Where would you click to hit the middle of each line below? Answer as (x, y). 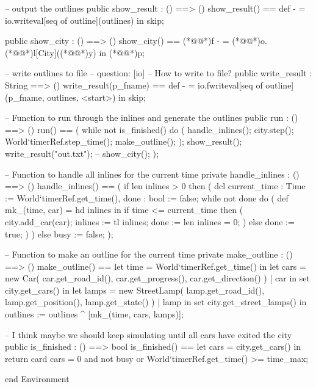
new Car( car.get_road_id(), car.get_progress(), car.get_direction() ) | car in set (157, 278)
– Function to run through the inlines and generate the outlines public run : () (152, 118)
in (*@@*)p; (122, 52)
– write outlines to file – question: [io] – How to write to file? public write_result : (159, 73)
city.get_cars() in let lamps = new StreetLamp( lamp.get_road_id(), (135, 290)
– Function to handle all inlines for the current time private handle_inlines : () (152, 174)
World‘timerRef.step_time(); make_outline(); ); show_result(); (124, 141)
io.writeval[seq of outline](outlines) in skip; (84, 20)
